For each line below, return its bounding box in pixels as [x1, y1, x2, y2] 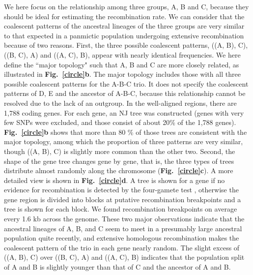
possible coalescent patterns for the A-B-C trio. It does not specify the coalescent [4, 78, 249, 89]
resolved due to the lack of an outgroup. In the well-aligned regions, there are [4, 97, 237, 108]
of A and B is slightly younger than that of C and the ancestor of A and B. [4, 262, 231, 272]
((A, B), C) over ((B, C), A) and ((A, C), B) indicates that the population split [4, 252, 245, 262]
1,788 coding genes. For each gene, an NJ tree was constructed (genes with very [4, 107, 244, 118]
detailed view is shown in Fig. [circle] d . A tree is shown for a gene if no [4, 175, 225, 185]
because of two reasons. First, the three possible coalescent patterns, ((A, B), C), [4, 40, 248, 50]
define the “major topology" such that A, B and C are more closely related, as [4, 59, 239, 69]
